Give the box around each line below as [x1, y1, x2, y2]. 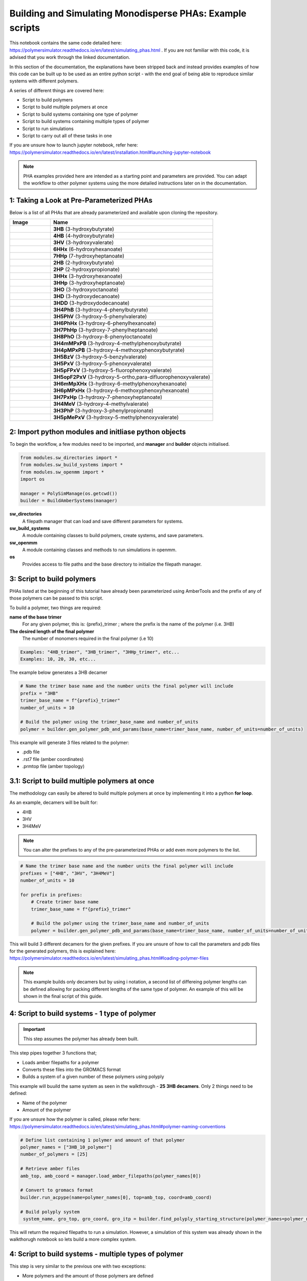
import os [20, 476, 45, 482]
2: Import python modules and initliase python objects [9, 427, 186, 436]
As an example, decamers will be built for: [9, 799, 98, 805]
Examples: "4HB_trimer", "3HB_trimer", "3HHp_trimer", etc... [20, 649, 180, 655]
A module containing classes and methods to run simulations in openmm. [22, 547, 177, 553]
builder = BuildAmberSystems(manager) [20, 498, 118, 504]
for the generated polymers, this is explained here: [9, 948, 116, 954]
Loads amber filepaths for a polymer [22, 1059, 99, 1065]
